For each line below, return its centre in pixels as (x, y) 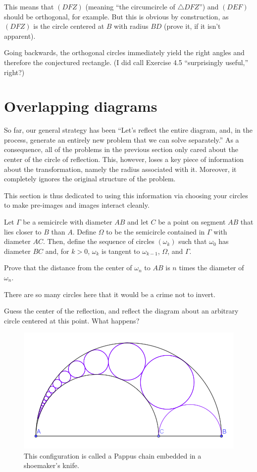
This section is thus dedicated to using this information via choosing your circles (126, 195)
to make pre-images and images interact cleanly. (77, 205)
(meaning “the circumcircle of (130, 6)
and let (138, 222)
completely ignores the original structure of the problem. (90, 179)
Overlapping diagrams (81, 106)
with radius (131, 26)
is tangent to (121, 251)
